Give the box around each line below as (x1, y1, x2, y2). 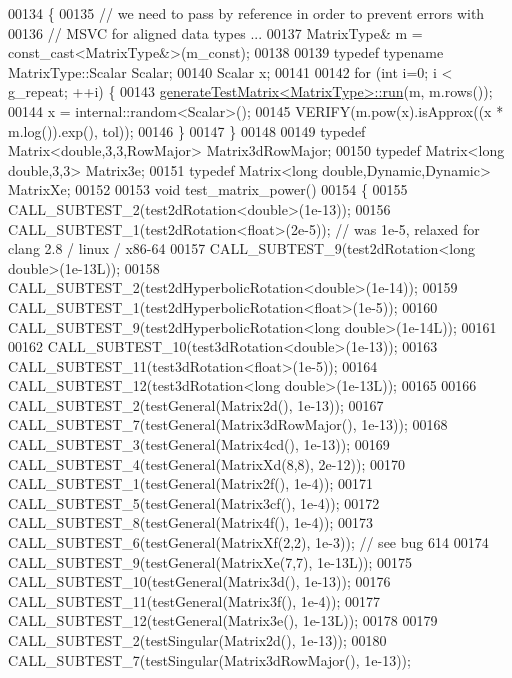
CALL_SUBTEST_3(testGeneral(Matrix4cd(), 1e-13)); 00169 (8, 434, 390, 455)
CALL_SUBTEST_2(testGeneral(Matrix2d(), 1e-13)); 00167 (8, 394, 384, 415)
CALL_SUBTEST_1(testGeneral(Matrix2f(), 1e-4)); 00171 (8, 473, 374, 494)
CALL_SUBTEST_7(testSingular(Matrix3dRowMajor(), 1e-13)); (8, 649, 411, 670)
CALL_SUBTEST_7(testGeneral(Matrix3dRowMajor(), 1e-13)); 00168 (8, 414, 448, 435)
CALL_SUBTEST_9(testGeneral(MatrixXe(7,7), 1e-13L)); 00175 (8, 551, 413, 572)
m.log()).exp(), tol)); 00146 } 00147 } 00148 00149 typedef (8, 120, 366, 141)
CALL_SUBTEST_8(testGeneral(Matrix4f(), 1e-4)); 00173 (8, 512, 374, 533)
